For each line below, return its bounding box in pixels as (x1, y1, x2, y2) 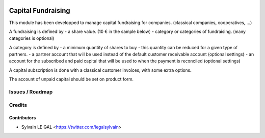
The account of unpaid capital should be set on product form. (9, 76, 133, 82)
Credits (9, 101, 27, 108)
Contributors (9, 115, 36, 121)
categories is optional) (9, 35, 54, 41)
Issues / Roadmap (9, 88, 53, 95)
